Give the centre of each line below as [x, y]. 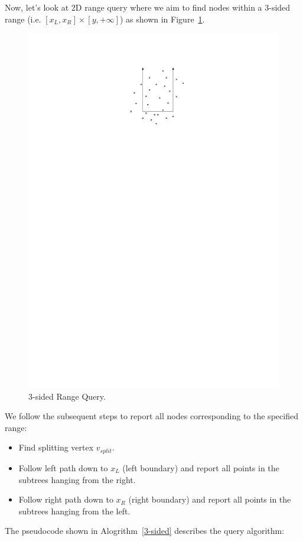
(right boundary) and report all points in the [210, 499]
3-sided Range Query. [67, 396]
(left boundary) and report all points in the [201, 467]
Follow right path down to [66, 499]
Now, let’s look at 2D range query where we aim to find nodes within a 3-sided [148, 7]
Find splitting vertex [56, 447]
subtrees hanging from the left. [74, 511]
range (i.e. [23, 19]
